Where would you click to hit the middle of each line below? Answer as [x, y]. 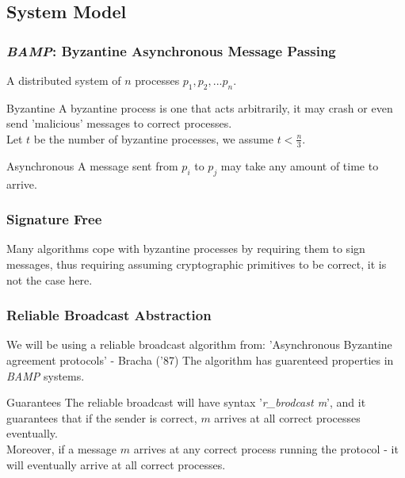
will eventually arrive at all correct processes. [116, 464]
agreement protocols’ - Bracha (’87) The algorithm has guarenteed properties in [200, 360]
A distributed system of [64, 80]
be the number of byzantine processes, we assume [153, 138]
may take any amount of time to [300, 165]
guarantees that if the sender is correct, [102, 417]
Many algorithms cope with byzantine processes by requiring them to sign [186, 249]
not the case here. [50, 279]
